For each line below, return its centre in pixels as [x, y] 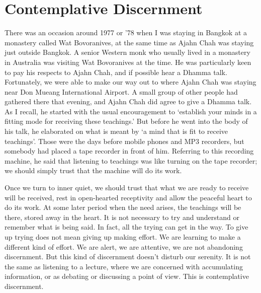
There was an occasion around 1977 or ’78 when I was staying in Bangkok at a [126, 32]
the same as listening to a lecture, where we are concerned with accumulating [124, 266]
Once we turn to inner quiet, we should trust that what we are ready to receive [127, 188]
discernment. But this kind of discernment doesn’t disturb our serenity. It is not [128, 257]
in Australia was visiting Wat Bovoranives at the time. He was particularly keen [128, 62]
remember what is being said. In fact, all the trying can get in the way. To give [126, 227]
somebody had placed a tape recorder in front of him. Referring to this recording [129, 151]
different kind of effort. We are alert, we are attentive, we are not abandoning [124, 246]
